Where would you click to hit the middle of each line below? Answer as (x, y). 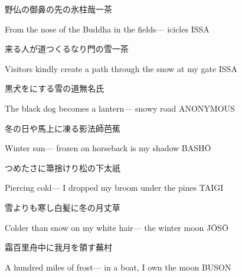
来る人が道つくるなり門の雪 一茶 (67, 49)
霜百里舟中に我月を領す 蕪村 (58, 247)
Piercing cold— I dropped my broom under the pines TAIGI (114, 188)
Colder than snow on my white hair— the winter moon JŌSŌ (117, 227)
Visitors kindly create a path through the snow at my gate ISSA (121, 68)
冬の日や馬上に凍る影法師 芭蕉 (63, 128)
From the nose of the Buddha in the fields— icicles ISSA (107, 29)
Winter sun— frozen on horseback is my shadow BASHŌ (108, 148)
